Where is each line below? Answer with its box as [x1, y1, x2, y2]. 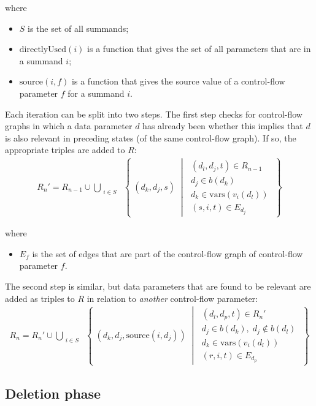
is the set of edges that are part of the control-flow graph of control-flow [32, 247, 303, 260]
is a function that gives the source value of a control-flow [72, 75, 285, 88]
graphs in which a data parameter [5, 119, 133, 132]
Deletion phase [5, 384, 101, 403]
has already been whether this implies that [142, 119, 303, 132]
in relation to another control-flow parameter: [87, 291, 258, 304]
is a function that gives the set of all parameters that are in [87, 42, 311, 55]
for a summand [67, 86, 125, 99]
